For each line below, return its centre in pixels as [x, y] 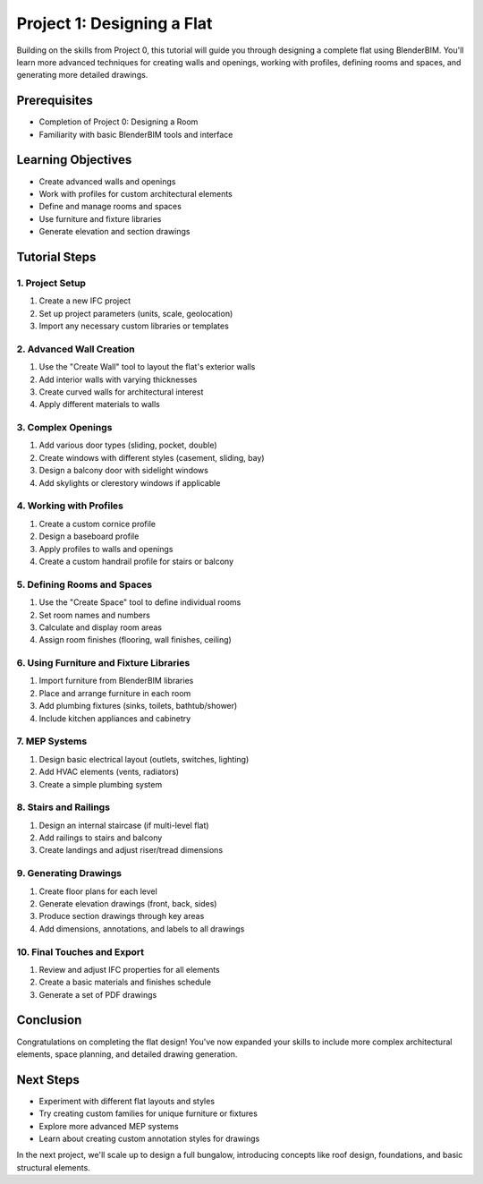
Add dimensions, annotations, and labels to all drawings [142, 928]
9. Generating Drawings [69, 873]
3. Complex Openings [64, 428]
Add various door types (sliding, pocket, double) [128, 445]
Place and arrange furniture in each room [115, 693]
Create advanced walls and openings [107, 181]
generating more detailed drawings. [82, 75]
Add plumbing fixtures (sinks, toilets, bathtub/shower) [138, 706]
